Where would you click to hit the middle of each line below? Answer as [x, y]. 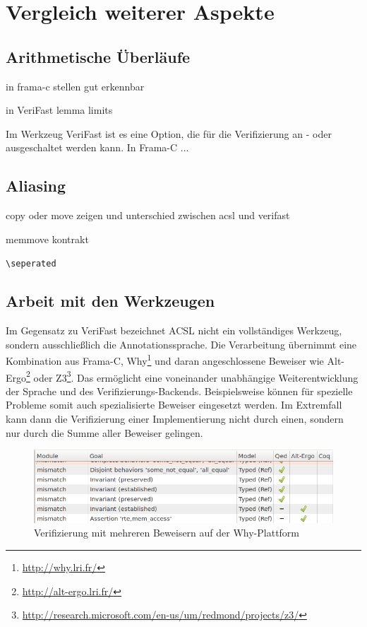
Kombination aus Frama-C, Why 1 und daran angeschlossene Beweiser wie [165, 360]
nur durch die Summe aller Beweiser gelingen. [104, 432]
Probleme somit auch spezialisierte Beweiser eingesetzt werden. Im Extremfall [174, 405]
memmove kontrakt [47, 239]
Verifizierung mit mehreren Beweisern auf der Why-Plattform [167, 533]
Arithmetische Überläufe [98, 56]
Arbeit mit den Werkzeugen [110, 301]
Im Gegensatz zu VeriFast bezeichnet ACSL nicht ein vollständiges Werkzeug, [174, 330]
